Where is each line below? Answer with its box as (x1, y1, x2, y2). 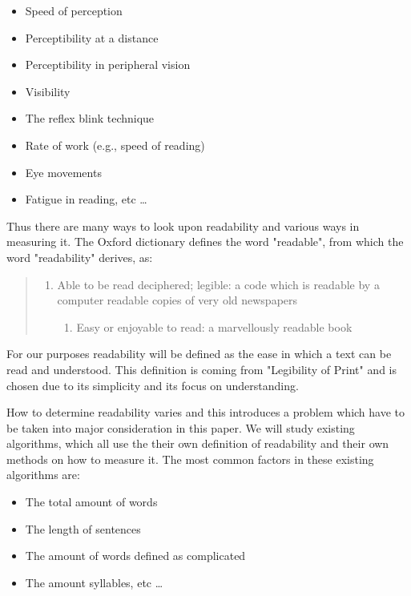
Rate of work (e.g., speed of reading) (25, 136, 205, 153)
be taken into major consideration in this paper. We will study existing (6, 419, 355, 436)
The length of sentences (25, 520, 141, 537)
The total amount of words (25, 493, 158, 510)
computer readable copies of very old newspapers (57, 292, 298, 308)
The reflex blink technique (25, 110, 155, 127)
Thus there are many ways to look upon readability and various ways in (6, 217, 360, 234)
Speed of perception (25, 2, 123, 18)
